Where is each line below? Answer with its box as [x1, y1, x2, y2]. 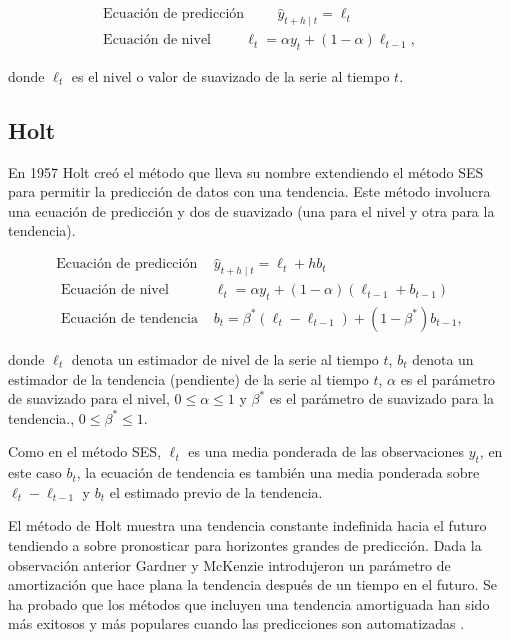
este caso [8, 462, 62, 483]
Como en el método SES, [8, 441, 162, 462]
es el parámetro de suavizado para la [269, 388, 495, 409]
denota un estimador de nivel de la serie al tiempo [71, 348, 379, 369]
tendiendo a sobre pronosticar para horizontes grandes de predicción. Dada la [8, 534, 482, 555]
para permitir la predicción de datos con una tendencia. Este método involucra [8, 181, 491, 202]
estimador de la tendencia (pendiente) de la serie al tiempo [8, 368, 369, 389]
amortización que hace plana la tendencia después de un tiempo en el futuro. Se [8, 574, 498, 595]
